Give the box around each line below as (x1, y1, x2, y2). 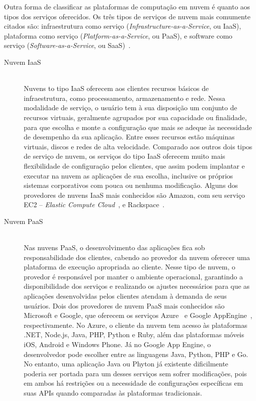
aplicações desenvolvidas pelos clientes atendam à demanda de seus (24, 291, 227, 301)
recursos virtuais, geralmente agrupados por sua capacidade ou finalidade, (24, 112, 247, 122)
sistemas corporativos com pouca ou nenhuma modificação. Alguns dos (24, 180, 238, 190)
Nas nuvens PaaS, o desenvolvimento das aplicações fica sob (24, 242, 205, 253)
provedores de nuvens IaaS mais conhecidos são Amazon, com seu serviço (24, 189, 245, 200)
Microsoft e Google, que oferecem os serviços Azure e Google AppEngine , (24, 310, 253, 320)
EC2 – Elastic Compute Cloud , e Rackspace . (24, 199, 165, 210)
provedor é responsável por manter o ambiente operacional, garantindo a (24, 271, 243, 281)
